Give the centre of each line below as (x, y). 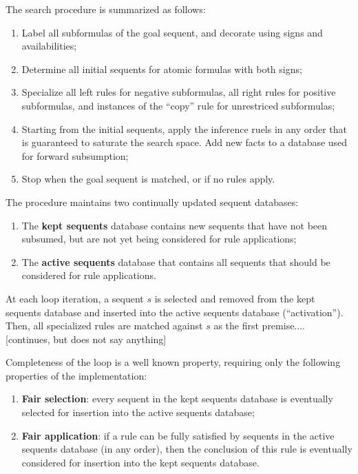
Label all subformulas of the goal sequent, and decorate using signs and (172, 32)
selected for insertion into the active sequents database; (138, 412)
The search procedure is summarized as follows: (106, 9)
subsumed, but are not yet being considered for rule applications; (159, 239)
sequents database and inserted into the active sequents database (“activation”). (175, 312)
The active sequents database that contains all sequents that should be (176, 261)
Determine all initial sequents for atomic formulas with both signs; (162, 69)
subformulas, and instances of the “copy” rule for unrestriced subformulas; (178, 105)
